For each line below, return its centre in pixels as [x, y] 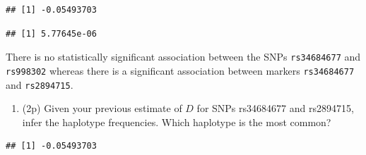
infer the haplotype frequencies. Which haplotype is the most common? [177, 122]
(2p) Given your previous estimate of [102, 108]
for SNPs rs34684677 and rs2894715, [275, 108]
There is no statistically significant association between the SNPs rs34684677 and [183, 57]
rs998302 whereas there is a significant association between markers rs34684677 [180, 70]
